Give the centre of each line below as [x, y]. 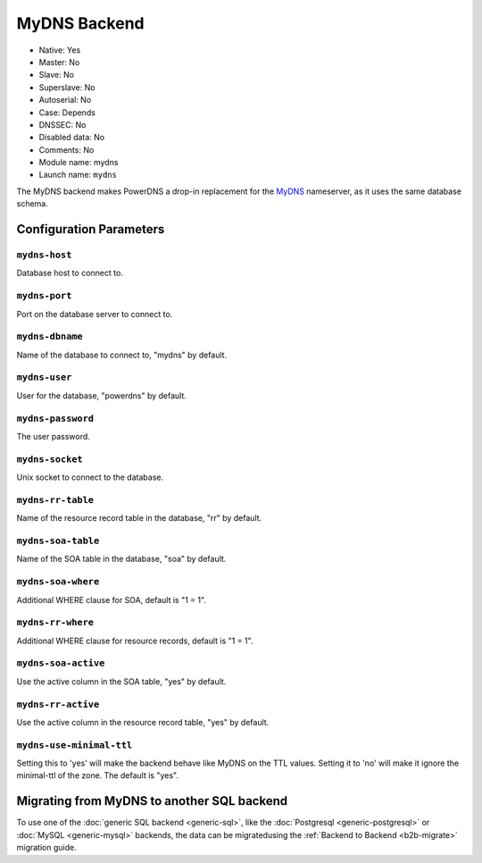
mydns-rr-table [55, 500]
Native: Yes [60, 50]
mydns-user [44, 377]
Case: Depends [67, 113]
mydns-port [44, 296]
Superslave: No [67, 87]
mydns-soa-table [58, 541]
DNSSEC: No [62, 124]
